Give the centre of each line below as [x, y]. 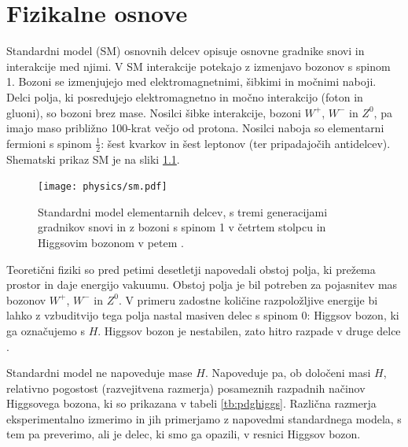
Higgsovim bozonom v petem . [111, 242]
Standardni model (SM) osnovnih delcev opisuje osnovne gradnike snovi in [186, 51]
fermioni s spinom [49, 143]
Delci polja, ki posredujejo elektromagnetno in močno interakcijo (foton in [185, 96]
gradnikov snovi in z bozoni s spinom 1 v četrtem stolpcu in [182, 227]
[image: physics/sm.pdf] [103, 187]
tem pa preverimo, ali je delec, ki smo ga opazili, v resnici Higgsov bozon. [184, 434]
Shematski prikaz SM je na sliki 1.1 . [93, 159]
